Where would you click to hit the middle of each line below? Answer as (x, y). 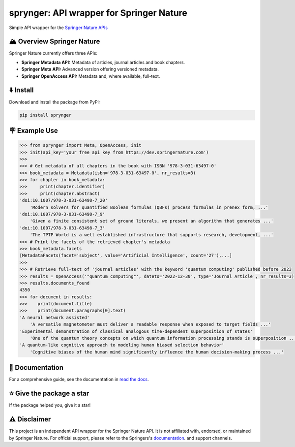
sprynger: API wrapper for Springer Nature (98, 13)
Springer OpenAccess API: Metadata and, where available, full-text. (91, 76)
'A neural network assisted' (55, 317)
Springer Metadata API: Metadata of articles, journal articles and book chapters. (103, 62)
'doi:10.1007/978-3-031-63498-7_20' (64, 200)
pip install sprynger (45, 115)
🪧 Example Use (34, 130)
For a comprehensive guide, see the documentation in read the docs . (79, 380)
